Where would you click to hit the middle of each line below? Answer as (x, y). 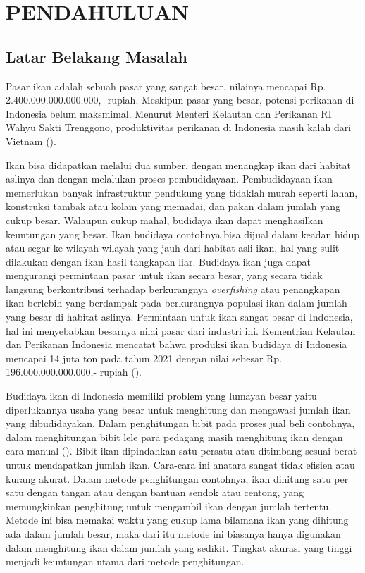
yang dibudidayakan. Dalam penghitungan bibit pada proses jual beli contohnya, (180, 423)
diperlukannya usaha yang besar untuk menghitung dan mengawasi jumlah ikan (178, 409)
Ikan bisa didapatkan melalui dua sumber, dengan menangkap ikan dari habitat (178, 165)
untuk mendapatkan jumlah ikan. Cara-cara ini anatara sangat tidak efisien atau (180, 465)
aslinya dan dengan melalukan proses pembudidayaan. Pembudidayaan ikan (169, 179)
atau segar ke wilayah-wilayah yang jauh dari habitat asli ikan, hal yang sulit (173, 248)
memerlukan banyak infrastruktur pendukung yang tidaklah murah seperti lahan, (182, 192)
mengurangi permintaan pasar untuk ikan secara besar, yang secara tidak (164, 275)
